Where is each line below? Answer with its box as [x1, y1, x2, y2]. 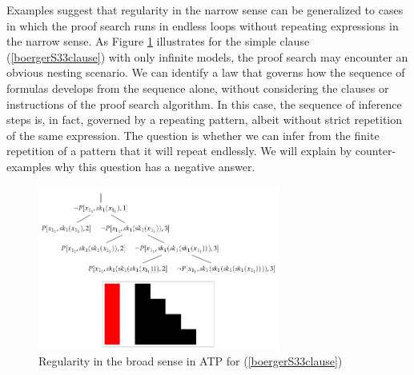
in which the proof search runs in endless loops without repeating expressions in [6, 17, 399, 34]
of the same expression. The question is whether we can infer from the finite [6, 126, 380, 143]
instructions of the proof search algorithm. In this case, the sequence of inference [6, 95, 402, 112]
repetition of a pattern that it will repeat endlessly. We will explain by [6, 142, 352, 159]
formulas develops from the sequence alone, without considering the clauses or [6, 79, 389, 96]
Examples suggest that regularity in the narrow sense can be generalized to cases [6, 2, 404, 18]
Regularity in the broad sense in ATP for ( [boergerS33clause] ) [38, 352, 343, 369]
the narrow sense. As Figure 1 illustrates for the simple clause [6, 33, 310, 50]
